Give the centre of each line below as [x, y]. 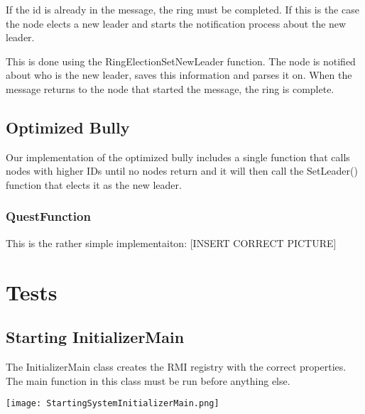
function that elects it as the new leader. [94, 184]
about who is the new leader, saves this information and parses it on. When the [179, 75]
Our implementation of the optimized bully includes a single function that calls [178, 157]
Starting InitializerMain [95, 337]
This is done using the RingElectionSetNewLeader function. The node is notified [181, 61]
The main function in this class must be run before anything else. [148, 380]
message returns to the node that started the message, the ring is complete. [170, 88]
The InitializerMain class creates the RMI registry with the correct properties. [176, 366]
